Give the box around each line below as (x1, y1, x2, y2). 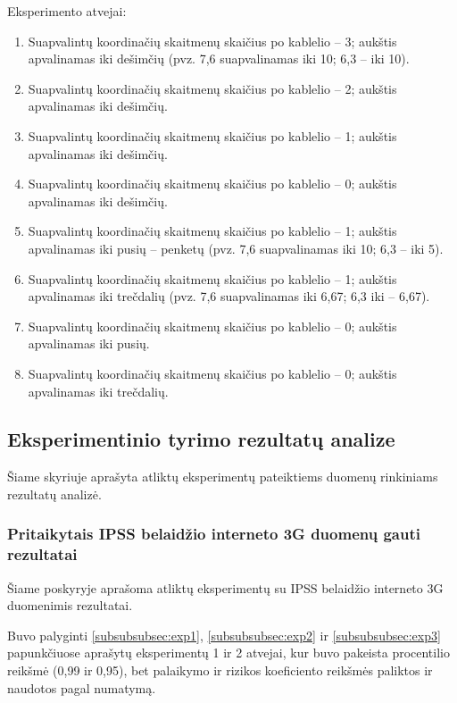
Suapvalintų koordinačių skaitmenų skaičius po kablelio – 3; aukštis (28, 31, 397, 50)
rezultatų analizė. (7, 484, 102, 503)
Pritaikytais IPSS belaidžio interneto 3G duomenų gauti (7, 523, 420, 545)
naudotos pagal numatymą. (7, 678, 156, 697)
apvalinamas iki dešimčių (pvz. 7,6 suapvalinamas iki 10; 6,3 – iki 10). (28, 49, 410, 68)
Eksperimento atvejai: (7, 2, 127, 20)
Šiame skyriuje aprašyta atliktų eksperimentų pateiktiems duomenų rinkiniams (7, 467, 438, 486)
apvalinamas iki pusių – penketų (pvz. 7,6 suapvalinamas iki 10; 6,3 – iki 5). (28, 239, 444, 257)
